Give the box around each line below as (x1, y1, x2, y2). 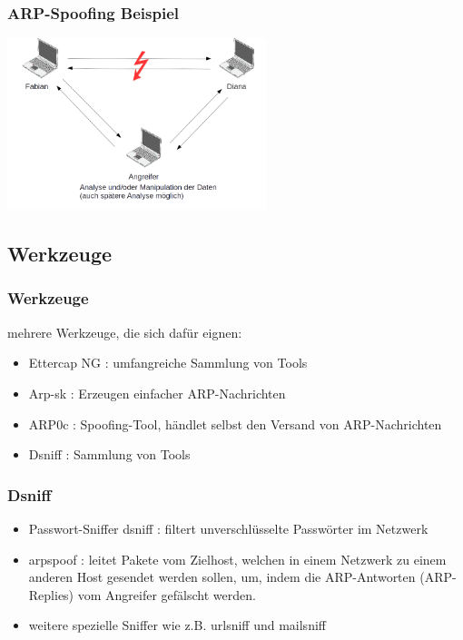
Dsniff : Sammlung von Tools (28, 445, 191, 464)
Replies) (28, 585, 74, 604)
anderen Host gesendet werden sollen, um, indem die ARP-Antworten (28, 567, 416, 586)
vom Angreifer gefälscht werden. (77, 585, 256, 604)
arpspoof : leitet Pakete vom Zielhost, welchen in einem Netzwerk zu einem (28, 549, 447, 568)
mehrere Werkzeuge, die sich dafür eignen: (7, 322, 242, 341)
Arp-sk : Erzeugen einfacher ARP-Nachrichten (28, 383, 286, 402)
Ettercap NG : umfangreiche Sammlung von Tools (28, 353, 308, 372)
